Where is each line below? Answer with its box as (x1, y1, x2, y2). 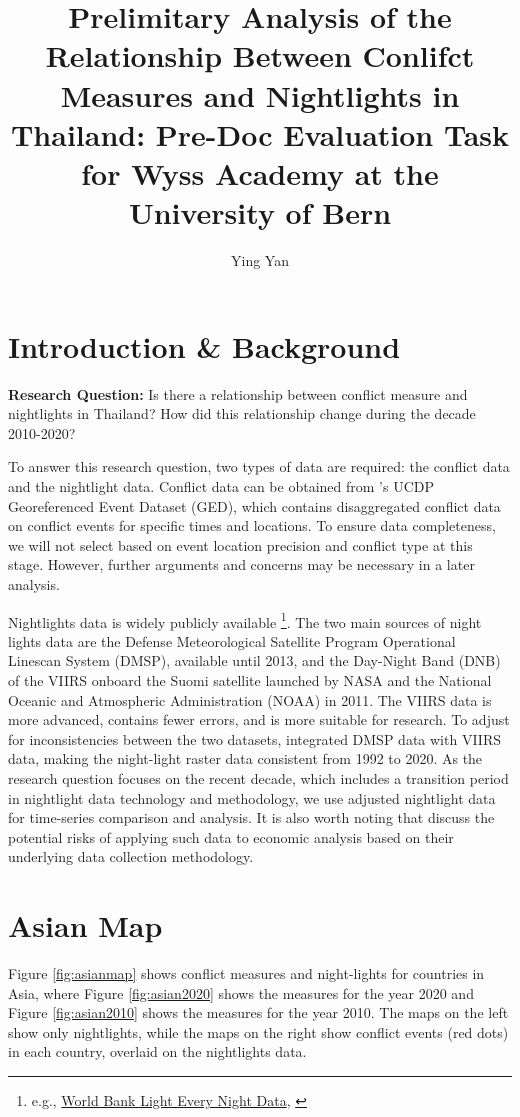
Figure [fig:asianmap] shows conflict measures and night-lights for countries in (8, 963, 485, 984)
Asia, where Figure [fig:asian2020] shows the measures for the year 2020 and (8, 982, 474, 1003)
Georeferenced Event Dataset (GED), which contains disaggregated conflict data (8, 495, 501, 516)
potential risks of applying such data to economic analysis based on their (8, 826, 454, 847)
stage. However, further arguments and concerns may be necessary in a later (8, 554, 475, 575)
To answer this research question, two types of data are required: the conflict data (8, 456, 510, 477)
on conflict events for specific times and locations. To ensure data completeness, (8, 515, 496, 536)
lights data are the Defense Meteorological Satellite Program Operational (8, 630, 456, 651)
